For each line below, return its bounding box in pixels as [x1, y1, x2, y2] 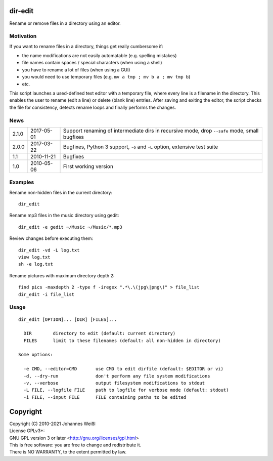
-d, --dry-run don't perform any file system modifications [23, 373, 210, 379]
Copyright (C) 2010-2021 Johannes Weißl [9, 421, 96, 427]
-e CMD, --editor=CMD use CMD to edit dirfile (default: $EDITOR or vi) [23, 366, 224, 372]
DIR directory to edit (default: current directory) [23, 330, 176, 337]
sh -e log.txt [18, 261, 53, 267]
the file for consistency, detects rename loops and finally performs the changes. [9, 104, 176, 110]
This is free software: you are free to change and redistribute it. [9, 442, 142, 448]
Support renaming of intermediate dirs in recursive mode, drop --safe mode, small [63, 127, 259, 134]
